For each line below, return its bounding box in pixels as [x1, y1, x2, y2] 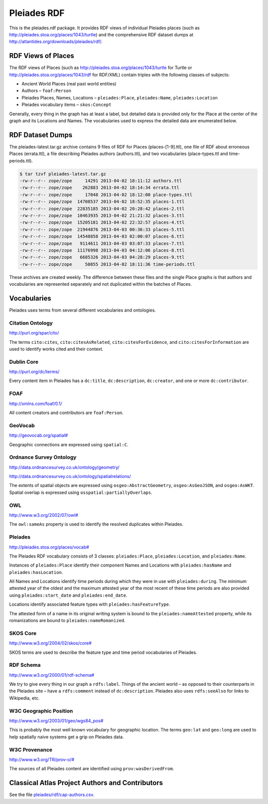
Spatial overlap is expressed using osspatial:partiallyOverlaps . [9, 489, 152, 495]
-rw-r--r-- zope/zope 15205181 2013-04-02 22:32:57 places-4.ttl [19, 220, 185, 226]
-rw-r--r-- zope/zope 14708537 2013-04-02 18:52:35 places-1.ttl [19, 199, 185, 205]
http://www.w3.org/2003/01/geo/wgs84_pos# [9, 718, 104, 724]
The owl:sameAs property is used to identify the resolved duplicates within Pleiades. [9, 521, 184, 527]
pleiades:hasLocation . [9, 569, 63, 575]
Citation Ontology [9, 320, 53, 326]
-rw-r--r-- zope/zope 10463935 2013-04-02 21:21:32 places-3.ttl [19, 213, 185, 218]
